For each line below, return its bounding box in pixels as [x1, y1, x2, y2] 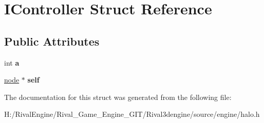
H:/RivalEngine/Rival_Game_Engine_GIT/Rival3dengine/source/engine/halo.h [4, 109, 260, 119]
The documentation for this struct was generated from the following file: [4, 91, 232, 102]
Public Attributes [4, 33, 100, 49]
